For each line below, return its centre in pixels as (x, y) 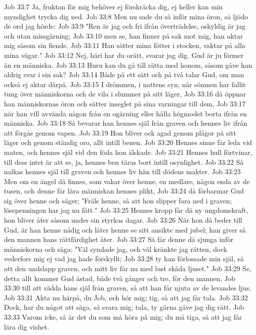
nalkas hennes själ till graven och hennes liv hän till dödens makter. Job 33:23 (123, 171)
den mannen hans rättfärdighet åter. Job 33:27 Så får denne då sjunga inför (119, 239)
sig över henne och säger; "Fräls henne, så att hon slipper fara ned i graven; (118, 200)
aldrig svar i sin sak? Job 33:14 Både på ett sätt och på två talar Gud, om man (124, 74)
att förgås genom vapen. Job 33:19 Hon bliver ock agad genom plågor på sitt (120, 132)
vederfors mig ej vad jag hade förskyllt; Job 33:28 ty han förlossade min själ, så (124, 259)
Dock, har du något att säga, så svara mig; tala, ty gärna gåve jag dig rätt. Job (124, 307)
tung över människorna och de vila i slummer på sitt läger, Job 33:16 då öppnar (125, 94)
